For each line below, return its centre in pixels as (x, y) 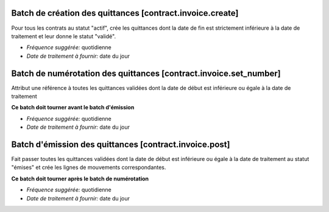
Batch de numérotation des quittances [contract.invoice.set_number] (146, 73)
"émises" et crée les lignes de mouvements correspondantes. (89, 168)
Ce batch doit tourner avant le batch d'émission (73, 108)
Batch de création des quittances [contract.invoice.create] (125, 13)
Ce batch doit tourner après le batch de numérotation (80, 179)
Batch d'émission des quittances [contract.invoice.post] (121, 144)
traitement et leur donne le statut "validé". (63, 36)
